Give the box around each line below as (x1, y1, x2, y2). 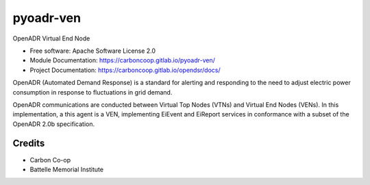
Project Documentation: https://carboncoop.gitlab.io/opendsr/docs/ (29, 66, 221, 74)
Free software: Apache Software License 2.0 (29, 47, 156, 55)
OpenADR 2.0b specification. (12, 120, 95, 128)
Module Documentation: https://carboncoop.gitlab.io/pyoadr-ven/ (29, 56, 215, 64)
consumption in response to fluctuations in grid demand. (12, 88, 173, 96)
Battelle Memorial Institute (29, 165, 104, 173)
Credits (12, 138, 45, 149)
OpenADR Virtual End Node (12, 34, 90, 42)
